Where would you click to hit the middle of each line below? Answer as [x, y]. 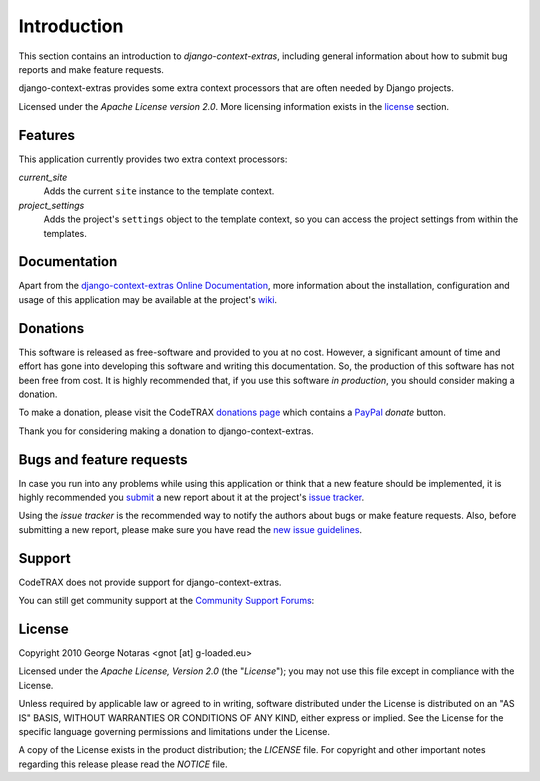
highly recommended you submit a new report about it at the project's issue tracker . [191, 497]
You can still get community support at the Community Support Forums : [166, 601]
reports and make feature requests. [91, 69]
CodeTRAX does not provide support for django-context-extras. [150, 582]
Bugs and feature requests [103, 459]
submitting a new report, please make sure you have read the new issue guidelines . [190, 529]
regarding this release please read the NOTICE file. [123, 764]
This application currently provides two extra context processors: [153, 159]
